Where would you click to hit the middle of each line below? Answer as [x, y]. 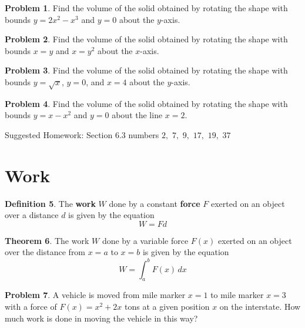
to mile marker [237, 295]
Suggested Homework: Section [59, 134]
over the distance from [45, 252]
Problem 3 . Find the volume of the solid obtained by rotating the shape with [146, 70]
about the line [137, 115]
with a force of [31, 306]
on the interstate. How [260, 306]
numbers [144, 134]
